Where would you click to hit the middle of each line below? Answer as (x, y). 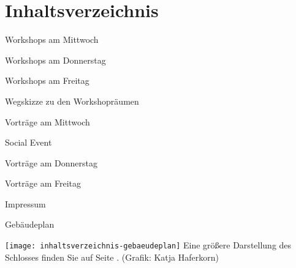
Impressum (25, 203)
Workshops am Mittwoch (52, 39)
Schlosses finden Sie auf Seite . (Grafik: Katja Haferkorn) (112, 257)
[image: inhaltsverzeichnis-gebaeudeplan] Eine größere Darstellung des (148, 245)
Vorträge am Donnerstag (51, 162)
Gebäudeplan (30, 224)
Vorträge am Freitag (43, 183)
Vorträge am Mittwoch (47, 121)
